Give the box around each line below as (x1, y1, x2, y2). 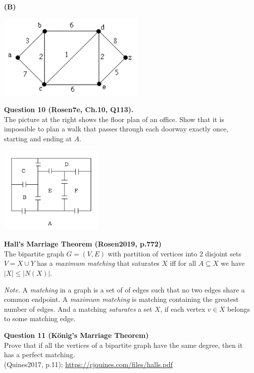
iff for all (170, 258, 196, 268)
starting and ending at (4, 133, 72, 143)
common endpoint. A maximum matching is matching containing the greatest (4, 294, 239, 304)
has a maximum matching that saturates (37, 258, 160, 268)
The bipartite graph (4, 248, 64, 258)
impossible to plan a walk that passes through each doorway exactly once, (4, 124, 229, 134)
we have (221, 258, 245, 268)
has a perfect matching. (4, 349, 75, 360)
